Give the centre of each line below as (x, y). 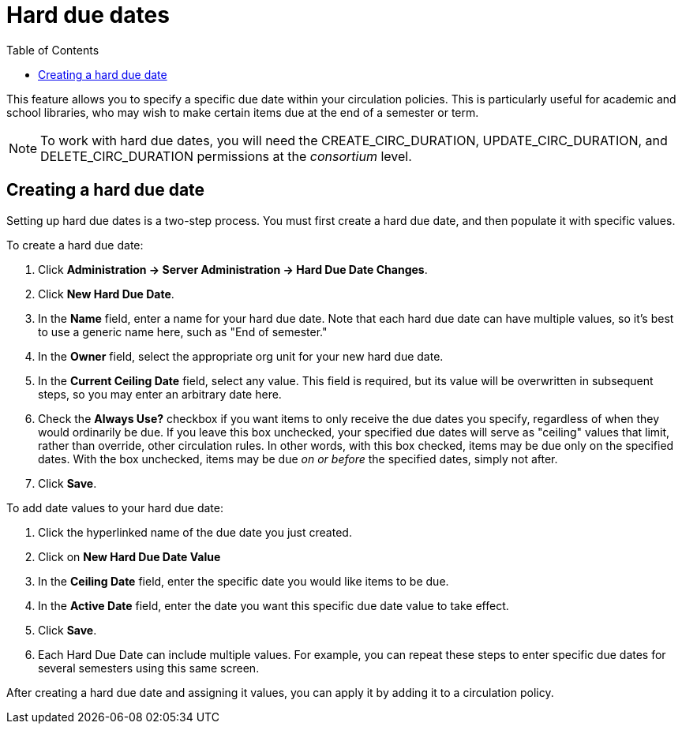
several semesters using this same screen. (149, 668)
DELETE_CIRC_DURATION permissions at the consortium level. (226, 156)
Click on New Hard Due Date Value (129, 556)
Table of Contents (53, 50)
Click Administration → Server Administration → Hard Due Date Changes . (233, 269)
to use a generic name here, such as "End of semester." (183, 331)
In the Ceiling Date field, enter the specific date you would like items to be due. (244, 581)
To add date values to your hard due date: (115, 507)
